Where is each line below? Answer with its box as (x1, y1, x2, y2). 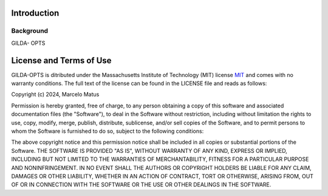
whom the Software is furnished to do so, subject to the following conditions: (11, 127, 204, 135)
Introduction (11, 8, 60, 18)
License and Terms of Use (11, 55, 112, 66)
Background (11, 27, 49, 35)
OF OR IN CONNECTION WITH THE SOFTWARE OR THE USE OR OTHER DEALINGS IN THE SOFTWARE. (11, 181, 272, 188)
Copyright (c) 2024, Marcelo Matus (11, 91, 100, 98)
